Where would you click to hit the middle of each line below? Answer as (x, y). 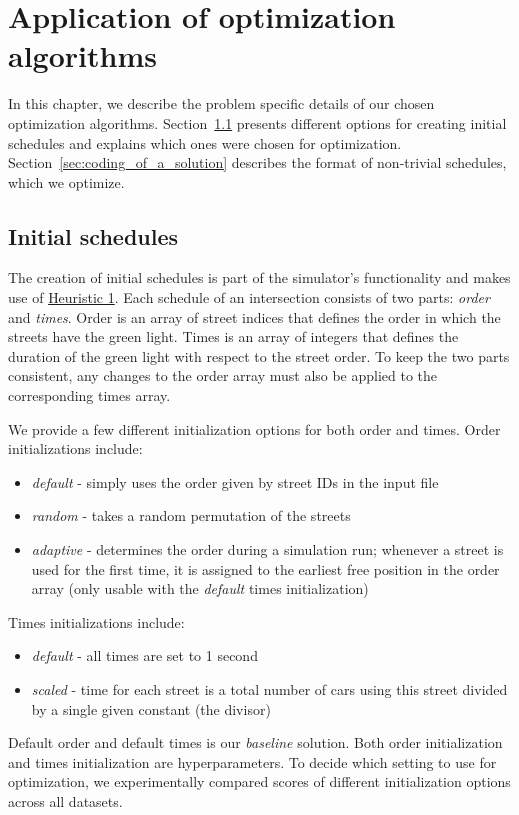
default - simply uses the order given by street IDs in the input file (235, 481)
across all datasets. (65, 800)
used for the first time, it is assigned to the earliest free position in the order (265, 568)
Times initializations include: (96, 621)
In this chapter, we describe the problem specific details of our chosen (221, 103)
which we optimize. (66, 181)
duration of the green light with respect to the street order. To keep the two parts (259, 355)
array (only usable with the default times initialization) (200, 588)
